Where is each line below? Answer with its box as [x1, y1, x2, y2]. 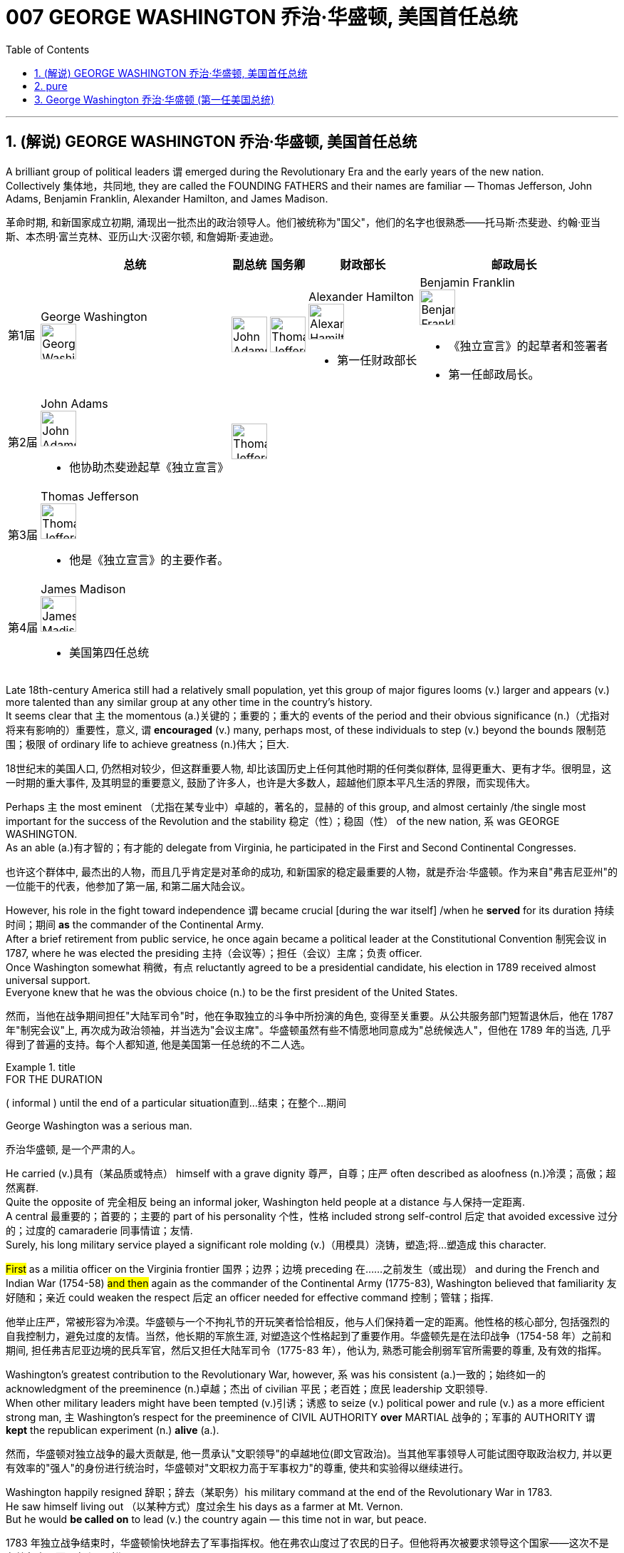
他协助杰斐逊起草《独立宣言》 [69, 459, 229, 474]
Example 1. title [6, 1060, 76, 1073]
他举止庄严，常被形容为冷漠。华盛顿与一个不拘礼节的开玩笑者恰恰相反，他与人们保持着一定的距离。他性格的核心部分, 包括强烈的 [6, 1315, 610, 1328]
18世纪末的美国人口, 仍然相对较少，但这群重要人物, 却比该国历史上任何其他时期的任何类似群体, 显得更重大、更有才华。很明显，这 [6, 762, 612, 774]
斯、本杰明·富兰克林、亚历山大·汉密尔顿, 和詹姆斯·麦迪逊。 [6, 230, 280, 242]
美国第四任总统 [69, 645, 150, 660]
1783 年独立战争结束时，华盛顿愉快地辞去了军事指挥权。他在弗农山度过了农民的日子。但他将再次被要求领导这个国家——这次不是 [6, 1536, 609, 1549]
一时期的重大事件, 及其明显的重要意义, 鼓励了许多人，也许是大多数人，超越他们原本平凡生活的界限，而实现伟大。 [6, 776, 536, 789]
